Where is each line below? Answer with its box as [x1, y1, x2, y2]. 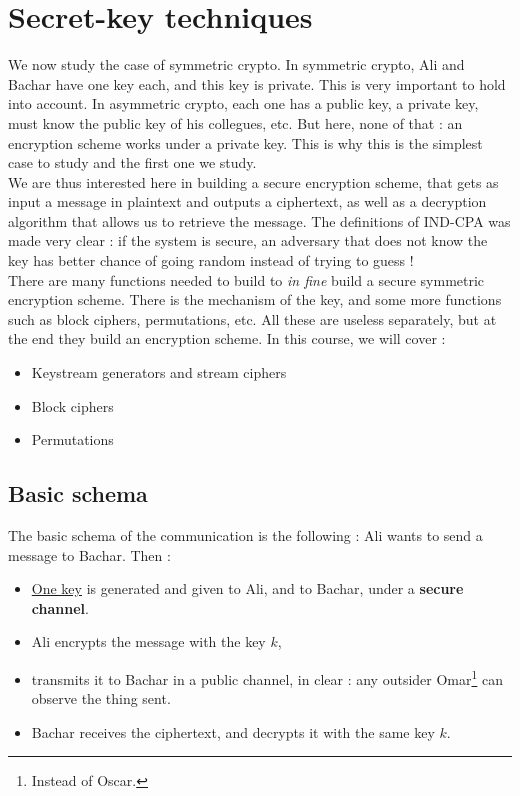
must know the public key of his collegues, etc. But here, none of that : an [8, 112, 463, 133]
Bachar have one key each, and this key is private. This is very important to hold [8, 73, 506, 94]
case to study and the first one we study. [8, 152, 257, 173]
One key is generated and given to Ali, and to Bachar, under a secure [31, 578, 464, 599]
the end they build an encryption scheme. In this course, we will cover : [8, 328, 446, 349]
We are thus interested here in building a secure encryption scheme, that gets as [8, 171, 499, 192]
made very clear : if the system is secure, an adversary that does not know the [8, 230, 488, 251]
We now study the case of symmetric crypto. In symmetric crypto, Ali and [8, 54, 465, 75]
